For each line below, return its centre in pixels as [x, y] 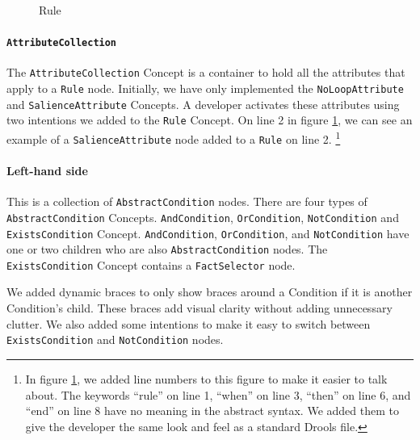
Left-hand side [47, 170]
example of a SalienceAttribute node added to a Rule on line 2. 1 [174, 138]
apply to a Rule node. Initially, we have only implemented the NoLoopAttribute [205, 88]
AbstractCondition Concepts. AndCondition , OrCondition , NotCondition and [203, 217]
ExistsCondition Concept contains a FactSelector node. [151, 264]
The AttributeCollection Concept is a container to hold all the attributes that [206, 72]
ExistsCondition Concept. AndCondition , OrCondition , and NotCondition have [208, 233]
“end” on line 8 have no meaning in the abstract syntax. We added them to [212, 411]
